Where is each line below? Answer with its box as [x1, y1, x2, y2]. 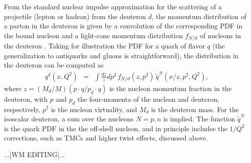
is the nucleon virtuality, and [51, 104, 137, 114]
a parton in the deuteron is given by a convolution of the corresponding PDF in [4, 21, 243, 31]
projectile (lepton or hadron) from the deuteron [4, 11, 146, 21]
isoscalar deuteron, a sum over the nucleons [4, 114, 134, 124]
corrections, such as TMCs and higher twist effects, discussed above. [4, 133, 208, 143]
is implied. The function [163, 114, 235, 124]
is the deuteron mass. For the [151, 104, 239, 114]
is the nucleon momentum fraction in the [109, 83, 232, 93]
